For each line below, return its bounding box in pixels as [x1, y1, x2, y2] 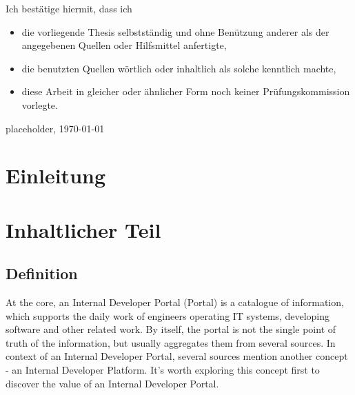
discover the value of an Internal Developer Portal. [6, 376, 219, 390]
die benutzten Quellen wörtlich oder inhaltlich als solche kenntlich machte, [21, 61, 336, 75]
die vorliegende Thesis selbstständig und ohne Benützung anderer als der [21, 24, 329, 39]
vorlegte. [21, 97, 58, 112]
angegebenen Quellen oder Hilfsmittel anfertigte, [21, 38, 227, 52]
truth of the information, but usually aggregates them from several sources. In [6, 335, 336, 350]
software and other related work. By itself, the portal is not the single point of [6, 322, 336, 336]
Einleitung [6, 161, 106, 190]
